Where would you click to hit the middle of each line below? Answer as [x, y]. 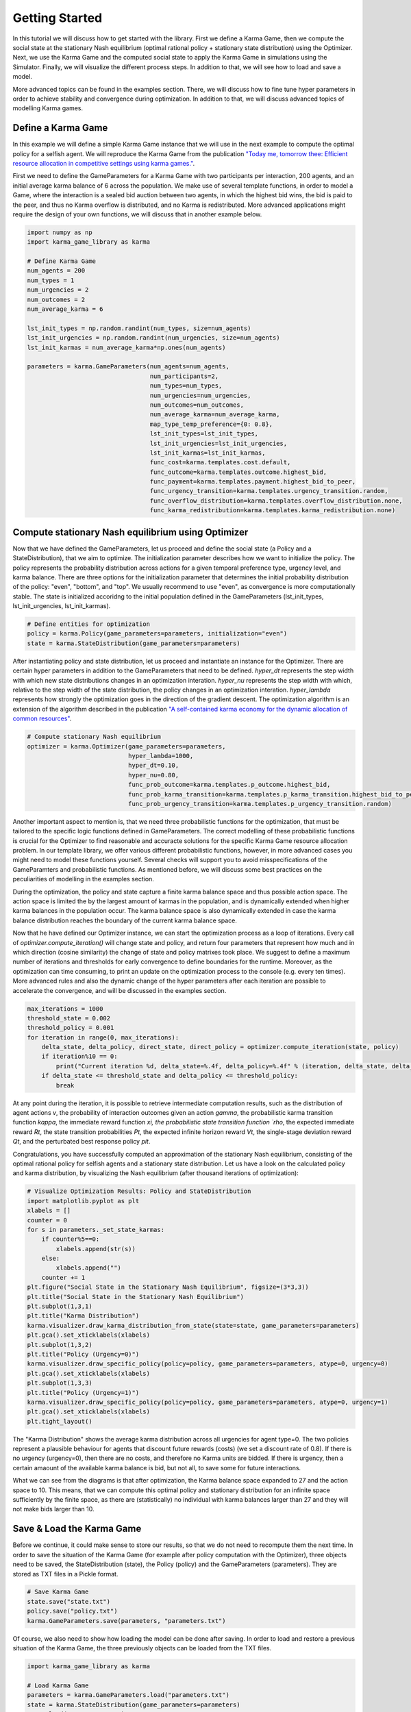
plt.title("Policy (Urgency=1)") [83, 1393]
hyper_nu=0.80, [153, 775]
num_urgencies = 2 [58, 290]
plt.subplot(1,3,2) [60, 1345]
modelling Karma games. [48, 108]
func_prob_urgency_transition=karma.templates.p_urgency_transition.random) [260, 804]
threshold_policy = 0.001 [71, 1028]
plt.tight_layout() [60, 1421]
